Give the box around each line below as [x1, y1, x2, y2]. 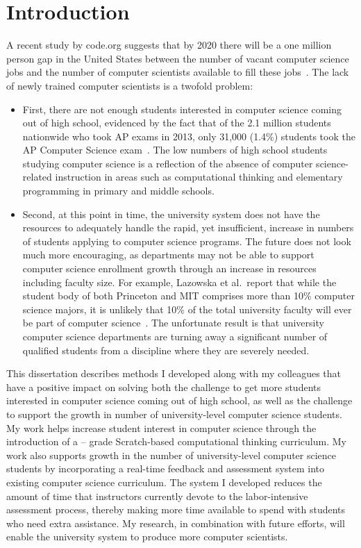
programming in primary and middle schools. [22, 183, 215, 198]
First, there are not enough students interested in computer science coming [22, 101, 342, 116]
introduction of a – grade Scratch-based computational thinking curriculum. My [6, 434, 346, 449]
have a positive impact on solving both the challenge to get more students [6, 379, 321, 394]
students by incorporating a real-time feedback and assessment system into [6, 461, 325, 476]
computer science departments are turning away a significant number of [22, 329, 328, 343]
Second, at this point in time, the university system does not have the [22, 206, 320, 221]
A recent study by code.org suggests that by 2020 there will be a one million [6, 38, 332, 52]
